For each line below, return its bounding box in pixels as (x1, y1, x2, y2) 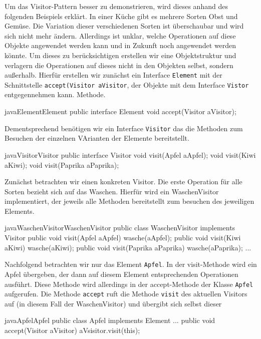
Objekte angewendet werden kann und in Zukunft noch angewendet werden (5, 40, 236, 51)
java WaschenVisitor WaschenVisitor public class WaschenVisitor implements (5, 222, 235, 233)
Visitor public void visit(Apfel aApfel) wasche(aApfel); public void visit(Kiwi (5, 232, 241, 243)
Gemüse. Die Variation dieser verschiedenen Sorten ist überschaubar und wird (5, 21, 244, 31)
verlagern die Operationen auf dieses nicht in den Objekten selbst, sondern (5, 60, 233, 70)
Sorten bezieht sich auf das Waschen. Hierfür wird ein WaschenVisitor (5, 186, 219, 196)
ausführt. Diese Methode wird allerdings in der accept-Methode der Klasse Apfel (5, 278, 253, 289)
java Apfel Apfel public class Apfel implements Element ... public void (5, 315, 215, 325)
